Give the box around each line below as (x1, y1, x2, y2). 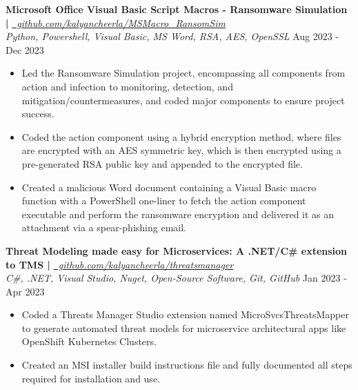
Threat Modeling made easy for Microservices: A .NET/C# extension (6, 243, 348, 257)
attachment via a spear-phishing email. (21, 220, 186, 235)
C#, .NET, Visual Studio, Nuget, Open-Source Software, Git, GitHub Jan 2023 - (6, 271, 347, 285)
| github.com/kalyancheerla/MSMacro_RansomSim (6, 15, 226, 30)
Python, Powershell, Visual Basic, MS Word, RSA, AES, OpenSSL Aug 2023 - (6, 29, 339, 43)
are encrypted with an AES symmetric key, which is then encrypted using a (21, 143, 341, 157)
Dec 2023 (6, 42, 44, 57)
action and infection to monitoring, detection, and (21, 79, 233, 93)
